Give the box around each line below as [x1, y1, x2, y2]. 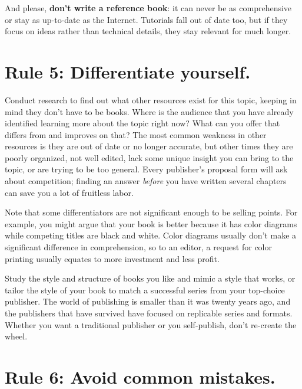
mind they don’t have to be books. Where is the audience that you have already [5, 105, 294, 117]
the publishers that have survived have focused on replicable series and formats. [5, 307, 293, 319]
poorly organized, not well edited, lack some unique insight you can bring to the [5, 151, 294, 164]
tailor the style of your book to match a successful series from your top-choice [5, 283, 285, 296]
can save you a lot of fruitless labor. [5, 186, 134, 198]
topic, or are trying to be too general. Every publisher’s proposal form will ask [5, 163, 288, 175]
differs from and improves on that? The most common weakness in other [5, 128, 267, 140]
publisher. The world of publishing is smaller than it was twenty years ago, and [5, 295, 291, 308]
